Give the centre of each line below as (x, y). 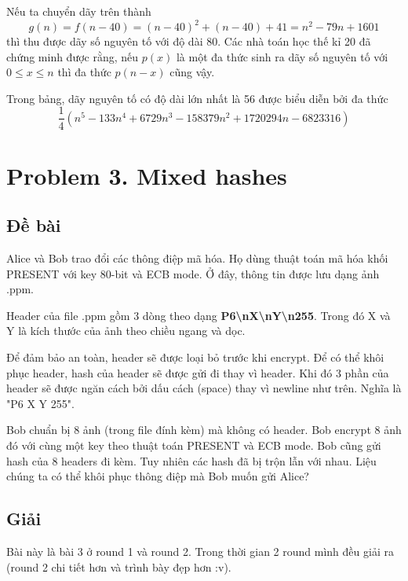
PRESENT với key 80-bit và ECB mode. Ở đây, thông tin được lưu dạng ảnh (193, 273)
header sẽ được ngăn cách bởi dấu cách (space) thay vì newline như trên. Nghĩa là (204, 388)
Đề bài (34, 225)
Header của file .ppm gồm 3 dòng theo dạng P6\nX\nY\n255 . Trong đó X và (199, 315)
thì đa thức (84, 72)
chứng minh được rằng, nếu (73, 56)
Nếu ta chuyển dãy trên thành (79, 11)
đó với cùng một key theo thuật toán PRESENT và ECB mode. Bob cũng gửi (194, 445)
